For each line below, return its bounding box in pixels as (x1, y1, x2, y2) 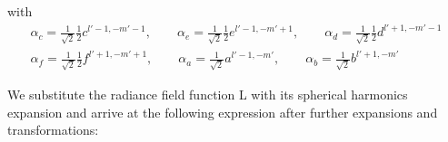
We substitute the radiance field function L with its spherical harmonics (7, 85, 408, 104)
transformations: (7, 120, 99, 139)
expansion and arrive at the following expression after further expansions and (7, 102, 438, 121)
